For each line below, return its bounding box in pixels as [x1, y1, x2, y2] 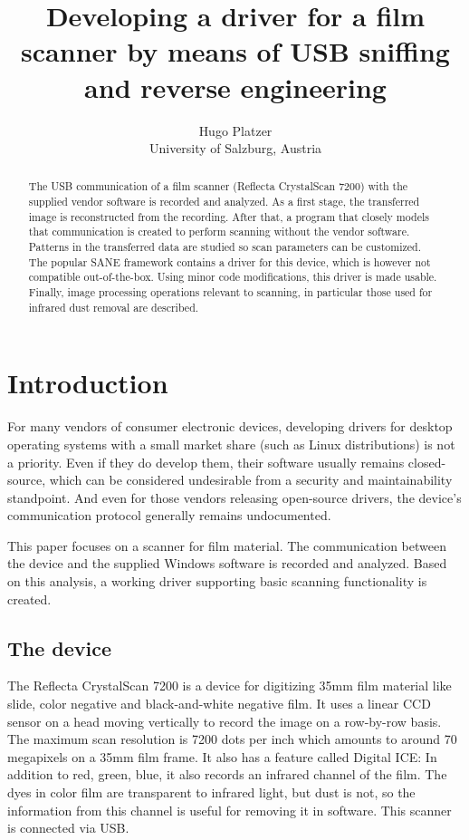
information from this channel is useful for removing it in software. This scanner [7, 800, 452, 819]
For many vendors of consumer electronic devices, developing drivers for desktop [7, 417, 453, 436]
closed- [407, 452, 446, 471]
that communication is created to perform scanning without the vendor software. [28, 224, 410, 239]
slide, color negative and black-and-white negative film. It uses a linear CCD [7, 694, 431, 713]
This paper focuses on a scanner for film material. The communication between [7, 536, 446, 555]
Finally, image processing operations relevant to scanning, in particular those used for [28, 285, 433, 300]
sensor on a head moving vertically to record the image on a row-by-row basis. [7, 711, 442, 730]
